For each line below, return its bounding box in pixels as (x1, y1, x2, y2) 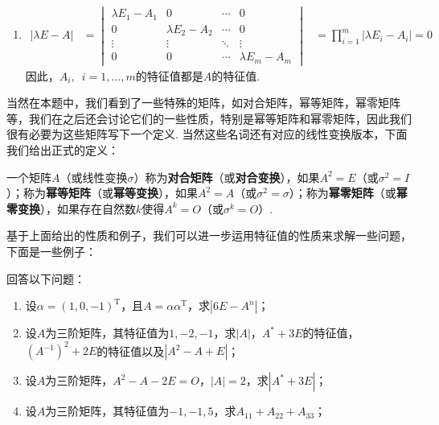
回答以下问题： (6, 270, 85, 287)
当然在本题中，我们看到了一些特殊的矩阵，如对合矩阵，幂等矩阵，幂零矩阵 (6, 94, 400, 111)
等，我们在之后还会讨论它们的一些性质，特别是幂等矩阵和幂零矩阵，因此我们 (6, 109, 412, 126)
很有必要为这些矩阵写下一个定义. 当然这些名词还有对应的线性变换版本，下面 (6, 126, 408, 142)
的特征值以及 (96, 342, 165, 359)
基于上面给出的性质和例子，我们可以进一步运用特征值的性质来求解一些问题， (6, 227, 412, 244)
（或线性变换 (59, 168, 128, 185)
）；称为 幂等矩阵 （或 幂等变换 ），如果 (6, 184, 198, 201)
